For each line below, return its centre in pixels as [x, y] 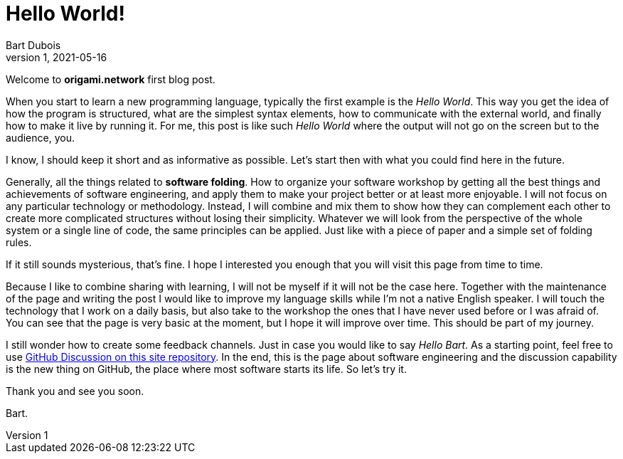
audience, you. [40, 137]
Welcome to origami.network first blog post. [111, 79]
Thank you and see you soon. [75, 391]
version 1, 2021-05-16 [57, 57]
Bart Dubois [33, 45]
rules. [19, 242]
